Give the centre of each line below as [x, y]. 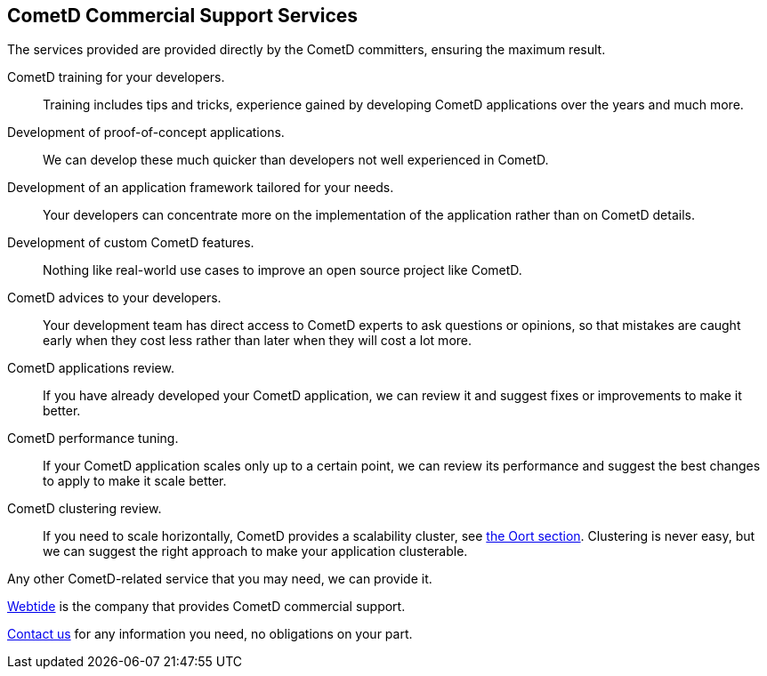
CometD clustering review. [85, 509]
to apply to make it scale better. [135, 481]
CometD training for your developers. [116, 77]
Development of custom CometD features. [131, 243]
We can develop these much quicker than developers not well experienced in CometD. [296, 160]
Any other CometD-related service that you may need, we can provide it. [220, 579]
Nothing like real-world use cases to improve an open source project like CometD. [283, 270]
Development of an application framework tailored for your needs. [201, 188]
